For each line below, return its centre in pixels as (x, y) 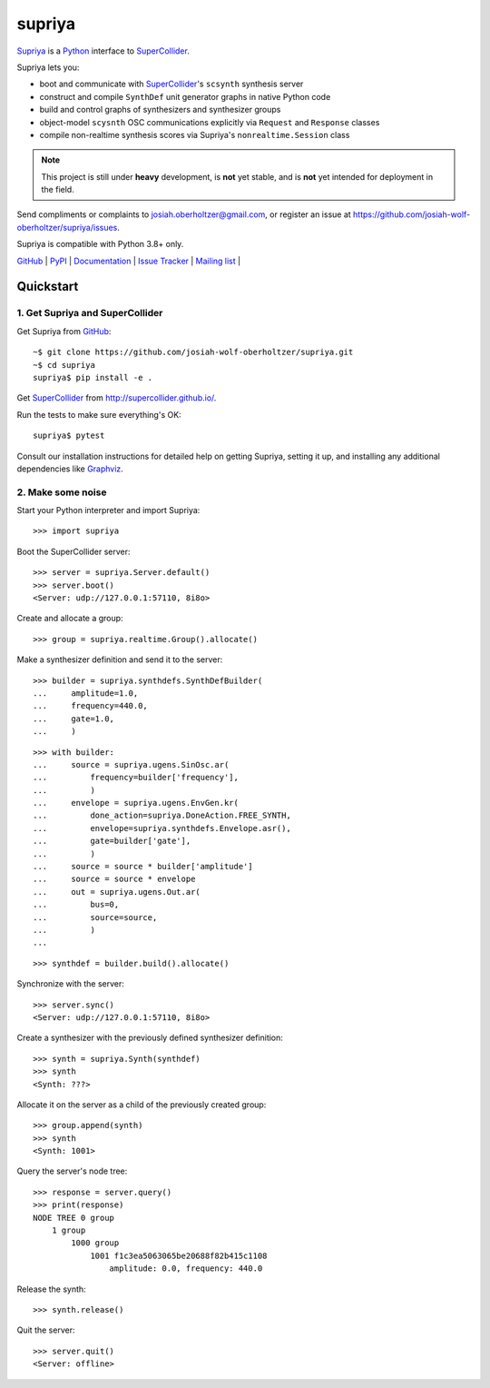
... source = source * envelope (114, 879)
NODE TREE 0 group (74, 1218)
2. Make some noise (62, 492)
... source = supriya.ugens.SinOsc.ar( (131, 764)
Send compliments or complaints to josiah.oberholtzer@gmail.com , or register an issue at (184, 214)
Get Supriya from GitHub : (64, 331)
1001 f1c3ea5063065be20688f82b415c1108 (179, 1255)
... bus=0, (76, 905)
